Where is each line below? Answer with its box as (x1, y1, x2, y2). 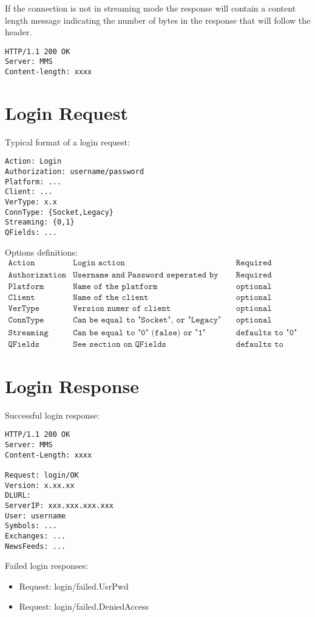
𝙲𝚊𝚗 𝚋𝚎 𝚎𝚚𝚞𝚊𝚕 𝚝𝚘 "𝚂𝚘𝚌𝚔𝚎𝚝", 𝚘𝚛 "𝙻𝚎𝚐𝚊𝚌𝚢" (73, 316, 222, 325)
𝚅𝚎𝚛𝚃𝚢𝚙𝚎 (8, 304, 40, 313)
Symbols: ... (5, 521, 57, 531)
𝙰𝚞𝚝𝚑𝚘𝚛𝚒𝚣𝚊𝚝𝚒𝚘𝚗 (8, 271, 67, 280)
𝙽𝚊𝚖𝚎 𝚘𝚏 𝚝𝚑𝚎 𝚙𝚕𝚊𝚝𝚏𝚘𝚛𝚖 (73, 282, 158, 291)
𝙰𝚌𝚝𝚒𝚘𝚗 (8, 259, 35, 268)
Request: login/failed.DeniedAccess (19, 600, 149, 613)
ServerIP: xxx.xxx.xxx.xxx (5, 501, 113, 510)
